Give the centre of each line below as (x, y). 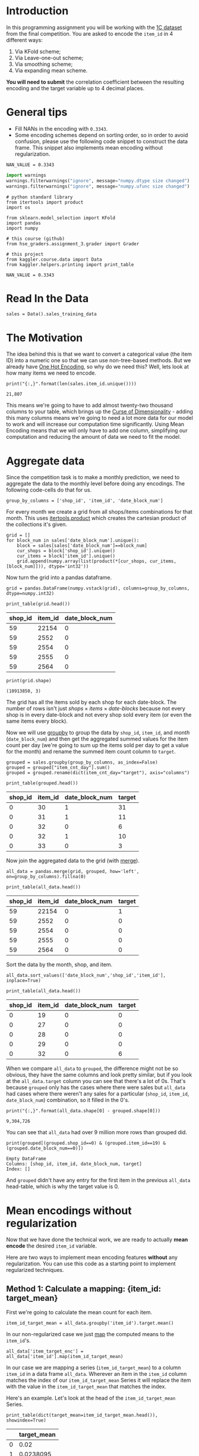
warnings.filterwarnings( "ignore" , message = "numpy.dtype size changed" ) (98, 181)
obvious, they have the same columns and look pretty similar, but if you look (99, 1075)
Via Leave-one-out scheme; (49, 58)
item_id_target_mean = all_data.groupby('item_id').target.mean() (90, 1323)
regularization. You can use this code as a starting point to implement (91, 1264)
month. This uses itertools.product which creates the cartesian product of (97, 518)
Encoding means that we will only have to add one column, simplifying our (97, 431)
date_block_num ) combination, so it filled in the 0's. (68, 1100)
